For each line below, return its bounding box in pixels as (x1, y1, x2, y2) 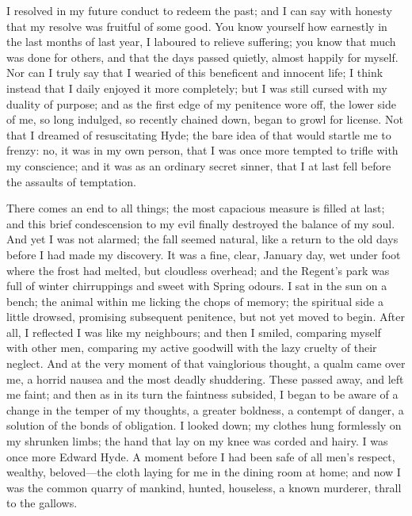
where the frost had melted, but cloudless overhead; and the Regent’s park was (6, 262, 390, 278)
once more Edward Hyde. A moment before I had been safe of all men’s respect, (6, 448, 395, 464)
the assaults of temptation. (6, 173, 136, 189)
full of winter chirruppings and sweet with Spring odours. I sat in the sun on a (6, 277, 387, 294)
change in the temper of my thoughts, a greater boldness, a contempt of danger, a (6, 401, 404, 418)
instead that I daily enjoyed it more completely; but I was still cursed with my (6, 79, 387, 96)
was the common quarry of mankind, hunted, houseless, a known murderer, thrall (6, 479, 402, 495)
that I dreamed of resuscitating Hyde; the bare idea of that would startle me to (6, 126, 391, 143)
